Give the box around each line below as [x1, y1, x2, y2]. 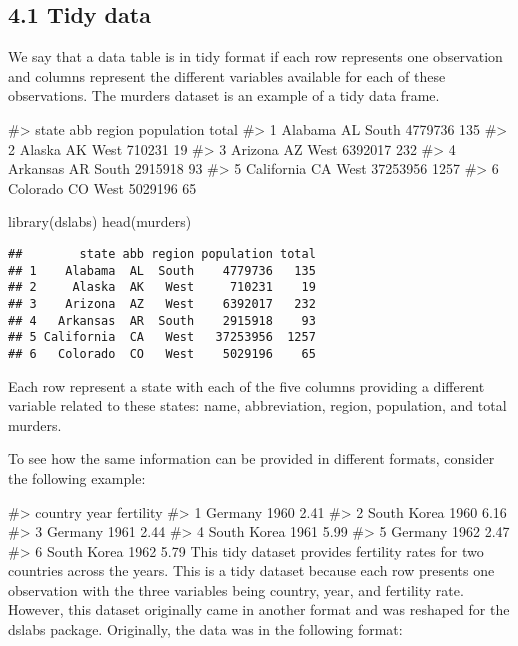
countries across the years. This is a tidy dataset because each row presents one [8, 560, 495, 581]
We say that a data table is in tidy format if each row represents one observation [8, 46, 503, 67]
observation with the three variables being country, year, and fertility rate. [8, 579, 464, 600]
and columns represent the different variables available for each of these [8, 65, 446, 86]
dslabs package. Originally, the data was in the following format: [8, 619, 403, 640]
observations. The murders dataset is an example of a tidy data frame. [8, 85, 440, 106]
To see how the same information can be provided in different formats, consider [8, 448, 495, 469]
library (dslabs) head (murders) [8, 211, 192, 232]
